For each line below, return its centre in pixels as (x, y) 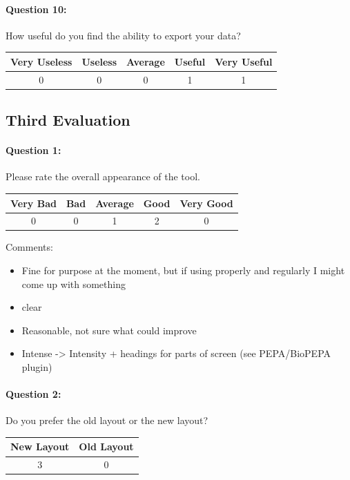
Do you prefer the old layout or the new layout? (107, 420)
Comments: (29, 247)
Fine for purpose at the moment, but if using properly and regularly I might (183, 270)
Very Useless (41, 61)
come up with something (74, 284)
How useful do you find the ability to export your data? (123, 35)
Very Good (206, 203)
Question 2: (33, 394)
